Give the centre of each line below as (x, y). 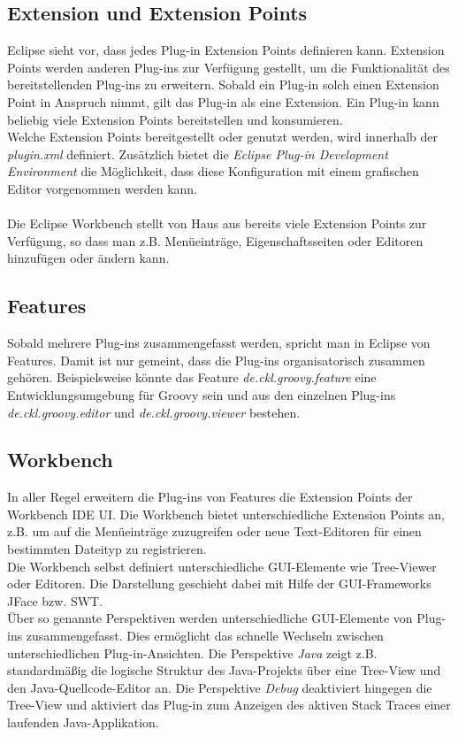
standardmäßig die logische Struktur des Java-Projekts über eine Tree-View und (224, 670)
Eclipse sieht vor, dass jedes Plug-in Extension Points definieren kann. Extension (226, 50)
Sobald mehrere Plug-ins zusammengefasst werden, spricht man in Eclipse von (219, 343)
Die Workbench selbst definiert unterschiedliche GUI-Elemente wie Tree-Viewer (222, 566)
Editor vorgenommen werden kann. (102, 188)
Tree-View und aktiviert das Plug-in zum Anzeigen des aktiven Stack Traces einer (229, 705)
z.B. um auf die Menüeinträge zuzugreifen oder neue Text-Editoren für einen (214, 531)
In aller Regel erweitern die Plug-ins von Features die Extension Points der (210, 497)
